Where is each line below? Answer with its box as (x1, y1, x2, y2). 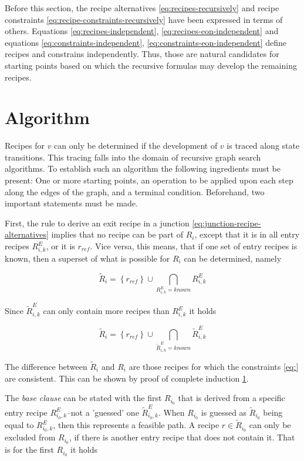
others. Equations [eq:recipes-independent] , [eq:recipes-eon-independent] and (5, 25, 279, 37)
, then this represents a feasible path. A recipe (53, 419, 219, 431)
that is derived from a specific (178, 392, 285, 404)
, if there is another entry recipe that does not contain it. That (69, 431, 295, 443)
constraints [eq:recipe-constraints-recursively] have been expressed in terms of (5, 13, 283, 25)
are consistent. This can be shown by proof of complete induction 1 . (5, 372, 249, 384)
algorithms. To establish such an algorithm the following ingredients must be (5, 162, 281, 175)
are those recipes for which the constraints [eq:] (129, 360, 299, 372)
